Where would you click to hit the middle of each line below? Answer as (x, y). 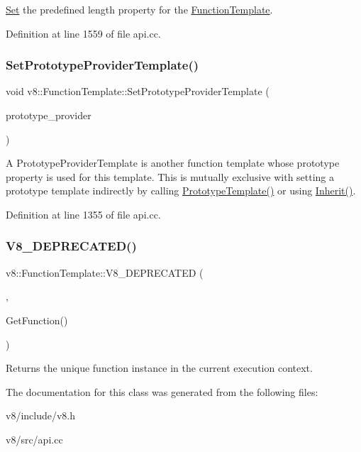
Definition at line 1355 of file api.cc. (83, 214)
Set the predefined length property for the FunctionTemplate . (139, 9)
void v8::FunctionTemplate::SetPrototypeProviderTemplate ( (138, 91)
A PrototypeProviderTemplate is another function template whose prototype (173, 163)
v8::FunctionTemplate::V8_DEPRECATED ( (105, 272)
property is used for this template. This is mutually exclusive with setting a (170, 176)
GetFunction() (37, 320)
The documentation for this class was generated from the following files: (162, 391)
